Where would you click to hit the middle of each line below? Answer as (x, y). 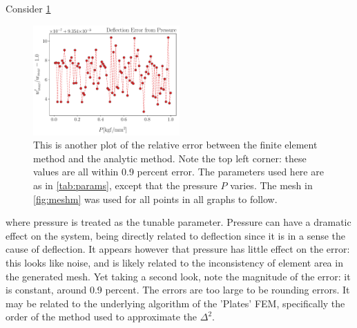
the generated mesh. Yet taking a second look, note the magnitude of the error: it (178, 276)
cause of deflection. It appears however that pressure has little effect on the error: (178, 249)
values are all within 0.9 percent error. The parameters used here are (178, 172)
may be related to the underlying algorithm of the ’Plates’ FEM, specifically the (175, 303)
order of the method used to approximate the (102, 317)
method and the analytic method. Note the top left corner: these (170, 158)
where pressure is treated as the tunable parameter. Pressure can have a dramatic (178, 222)
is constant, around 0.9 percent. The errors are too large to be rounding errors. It (178, 290)
